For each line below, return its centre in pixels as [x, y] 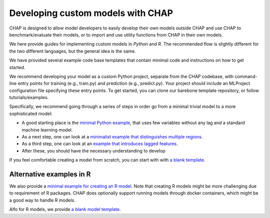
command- [246, 76]
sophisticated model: [31, 113]
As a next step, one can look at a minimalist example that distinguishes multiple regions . [112, 137]
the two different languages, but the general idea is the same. [72, 51]
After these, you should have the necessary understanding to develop [94, 150]
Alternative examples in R [50, 174]
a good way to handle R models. [42, 200]
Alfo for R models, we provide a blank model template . [65, 209]
